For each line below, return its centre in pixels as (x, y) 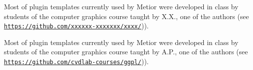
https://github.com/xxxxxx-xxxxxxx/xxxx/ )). (76, 26)
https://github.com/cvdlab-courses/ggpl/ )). (76, 61)
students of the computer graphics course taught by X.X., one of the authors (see (126, 16)
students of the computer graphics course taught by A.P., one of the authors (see (126, 52)
